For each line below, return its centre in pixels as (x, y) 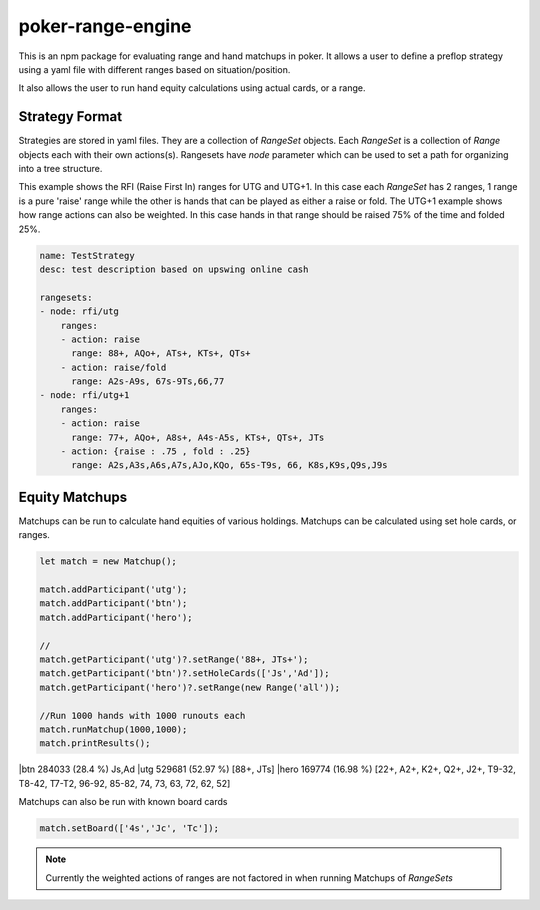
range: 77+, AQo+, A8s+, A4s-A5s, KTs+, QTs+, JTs (198, 437)
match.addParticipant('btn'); (113, 603)
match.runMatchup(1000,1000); (113, 729)
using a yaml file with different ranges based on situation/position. (154, 69)
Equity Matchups (73, 496)
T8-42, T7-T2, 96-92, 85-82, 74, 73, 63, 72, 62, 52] (124, 783)
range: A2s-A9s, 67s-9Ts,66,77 (148, 381)
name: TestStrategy (87, 255)
